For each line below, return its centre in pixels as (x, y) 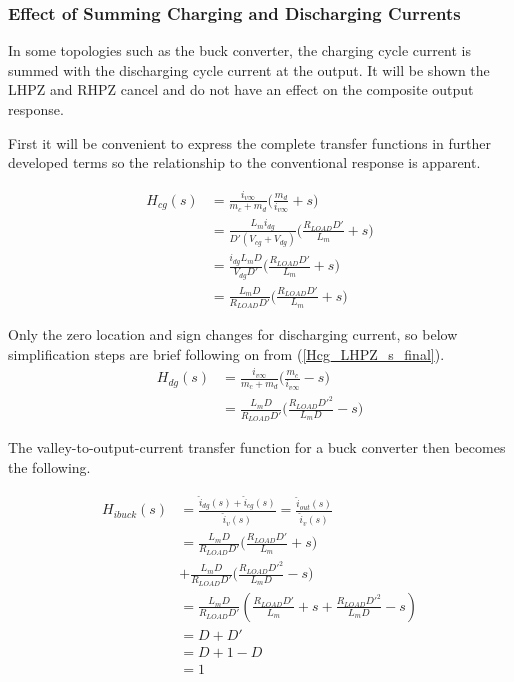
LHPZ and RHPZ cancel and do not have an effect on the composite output (241, 89)
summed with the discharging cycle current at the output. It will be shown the (249, 69)
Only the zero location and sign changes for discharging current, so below (233, 334)
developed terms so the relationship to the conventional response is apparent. (244, 162)
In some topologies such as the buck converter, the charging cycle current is (239, 50)
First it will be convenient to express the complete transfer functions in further (250, 142)
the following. (49, 466)
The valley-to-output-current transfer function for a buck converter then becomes (257, 446)
